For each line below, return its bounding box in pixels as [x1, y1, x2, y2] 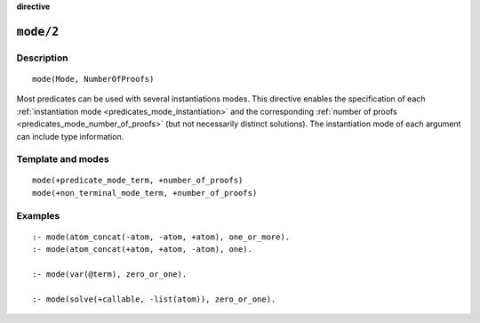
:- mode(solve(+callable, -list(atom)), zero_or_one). [32, 294, 276, 304]
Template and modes [16, 153, 110, 166]
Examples [16, 209, 60, 222]
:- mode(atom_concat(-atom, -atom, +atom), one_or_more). [32, 231, 291, 242]
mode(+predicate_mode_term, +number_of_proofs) [32, 175, 244, 186]
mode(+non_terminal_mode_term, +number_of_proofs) [32, 188, 258, 198]
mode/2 [16, 24, 60, 39]
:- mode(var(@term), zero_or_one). [32, 270, 188, 279]
